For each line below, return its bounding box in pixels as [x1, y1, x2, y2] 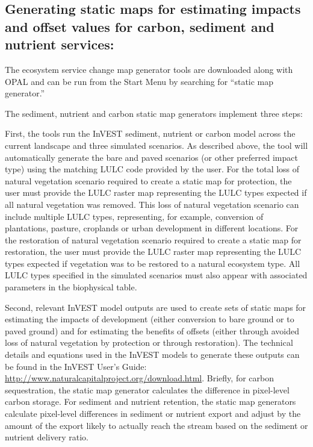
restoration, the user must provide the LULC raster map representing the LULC [5, 245, 302, 258]
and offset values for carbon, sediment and [5, 17, 274, 36]
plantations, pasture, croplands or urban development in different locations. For [5, 222, 299, 234]
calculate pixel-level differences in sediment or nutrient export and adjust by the [5, 407, 301, 420]
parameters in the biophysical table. [5, 281, 137, 293]
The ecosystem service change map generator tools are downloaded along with [5, 63, 293, 75]
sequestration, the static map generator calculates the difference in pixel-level [5, 383, 290, 396]
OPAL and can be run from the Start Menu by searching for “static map [5, 75, 274, 87]
